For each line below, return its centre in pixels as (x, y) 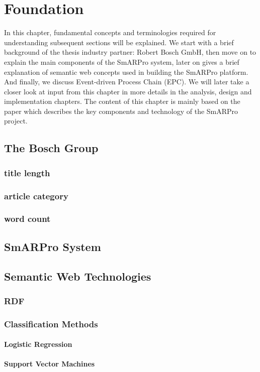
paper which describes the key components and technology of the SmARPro (121, 111)
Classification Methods (51, 324)
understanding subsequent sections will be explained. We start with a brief (119, 42)
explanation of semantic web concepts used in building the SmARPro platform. (126, 72)
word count (27, 219)
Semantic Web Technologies (78, 276)
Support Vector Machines (50, 364)
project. (16, 121)
